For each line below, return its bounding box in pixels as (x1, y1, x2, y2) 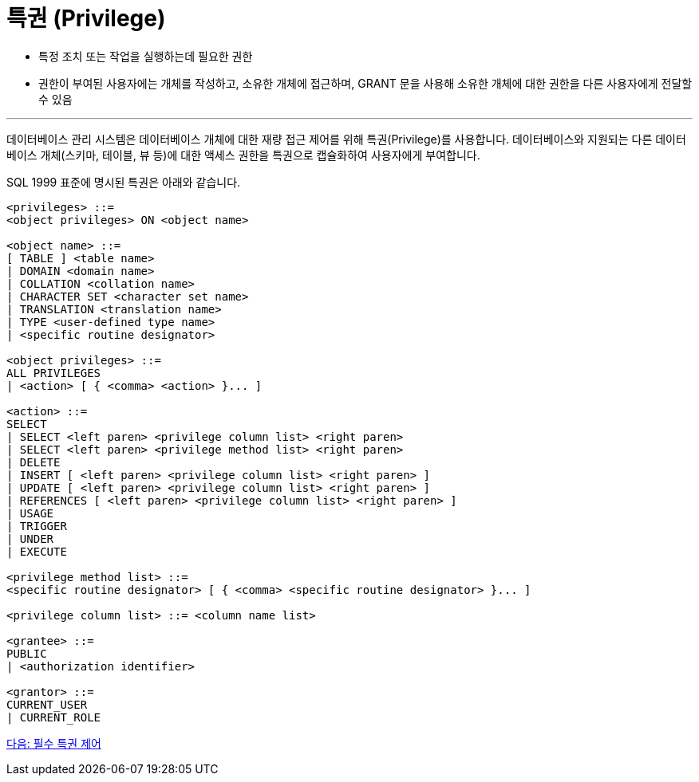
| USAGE (6, 506, 54, 520)
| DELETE (6, 455, 61, 469)
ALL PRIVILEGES (6, 366, 101, 379)
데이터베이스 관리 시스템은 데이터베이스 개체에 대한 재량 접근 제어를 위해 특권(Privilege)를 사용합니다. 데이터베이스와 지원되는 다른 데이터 (6, 132, 686, 146)
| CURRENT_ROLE (6, 710, 101, 724)
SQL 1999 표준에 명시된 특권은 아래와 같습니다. (6, 175, 241, 189)
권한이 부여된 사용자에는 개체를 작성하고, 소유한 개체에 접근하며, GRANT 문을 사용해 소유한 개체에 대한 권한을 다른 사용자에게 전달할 (38, 76, 693, 90)
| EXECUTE (6, 544, 67, 558)
